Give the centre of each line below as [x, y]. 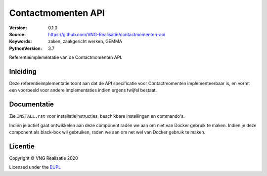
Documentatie [32, 105]
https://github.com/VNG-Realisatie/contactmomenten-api [107, 34]
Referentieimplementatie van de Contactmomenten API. [66, 57]
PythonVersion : [25, 48]
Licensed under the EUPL [35, 167]
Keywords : [21, 42]
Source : [18, 34]
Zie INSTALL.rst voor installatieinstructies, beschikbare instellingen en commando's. [97, 116]
